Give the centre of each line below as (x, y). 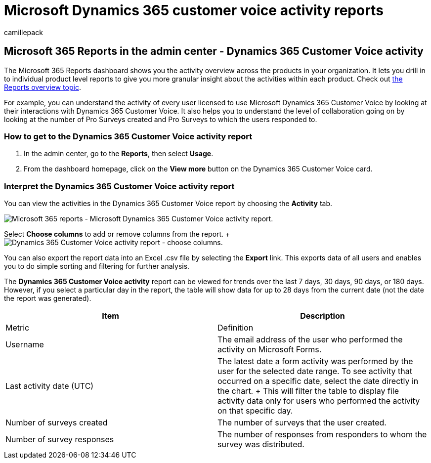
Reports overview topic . (43, 87)
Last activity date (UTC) (50, 386)
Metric (18, 328)
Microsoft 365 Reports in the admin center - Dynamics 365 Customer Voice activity (214, 51)
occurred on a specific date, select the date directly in (318, 381)
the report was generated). (48, 298)
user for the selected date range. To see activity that (315, 371)
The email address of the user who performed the (310, 340)
